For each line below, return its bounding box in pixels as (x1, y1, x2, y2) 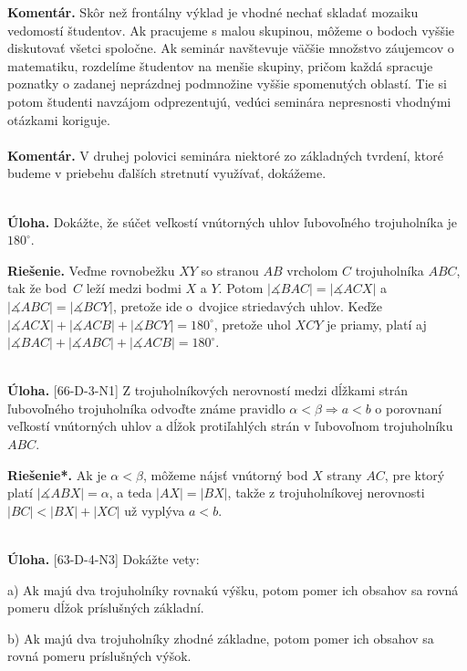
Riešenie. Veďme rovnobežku (7, 260, 175, 279)
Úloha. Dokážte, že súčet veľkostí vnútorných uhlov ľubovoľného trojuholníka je (7, 212, 458, 231)
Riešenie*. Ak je (7, 465, 107, 484)
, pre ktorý (384, 465, 445, 484)
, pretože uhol (213, 314, 291, 333)
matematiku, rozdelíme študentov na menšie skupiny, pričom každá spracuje (7, 56, 433, 75)
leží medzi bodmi (86, 278, 182, 298)
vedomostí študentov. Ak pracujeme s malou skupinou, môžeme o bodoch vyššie (7, 20, 455, 39)
